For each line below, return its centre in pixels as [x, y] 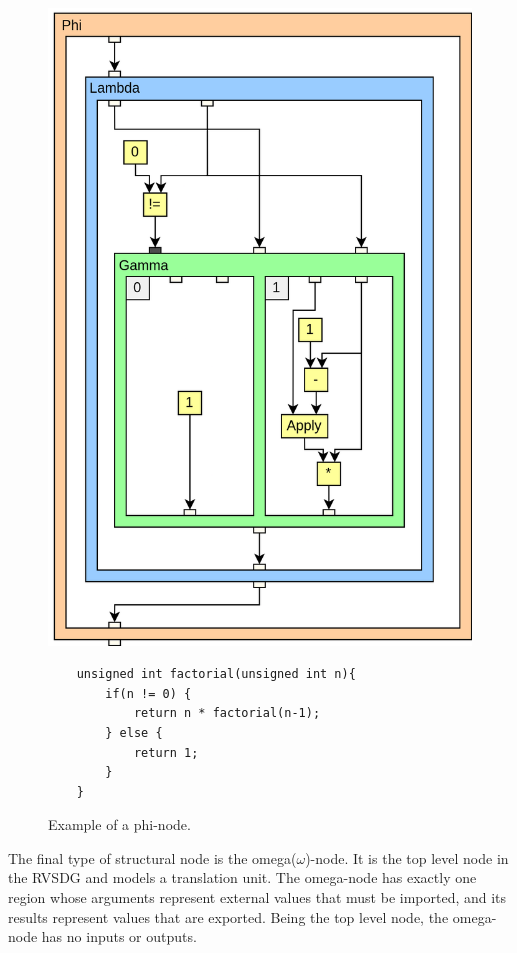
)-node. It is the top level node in [407, 857]
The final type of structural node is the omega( [152, 857]
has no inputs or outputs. [119, 936]
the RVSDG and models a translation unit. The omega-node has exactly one [242, 877]
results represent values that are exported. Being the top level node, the [228, 916]
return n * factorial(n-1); [227, 713]
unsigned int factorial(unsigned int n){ [216, 674]
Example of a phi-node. [119, 824]
